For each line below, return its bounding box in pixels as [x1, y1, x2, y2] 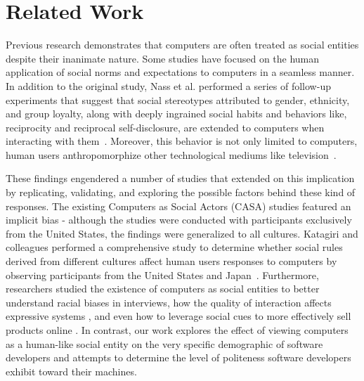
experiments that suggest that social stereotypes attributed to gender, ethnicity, [6, 92, 350, 107]
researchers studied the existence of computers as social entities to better [6, 281, 320, 296]
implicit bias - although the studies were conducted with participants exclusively [6, 212, 352, 227]
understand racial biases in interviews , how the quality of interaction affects [6, 295, 332, 309]
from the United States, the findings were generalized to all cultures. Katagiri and [6, 226, 358, 240]
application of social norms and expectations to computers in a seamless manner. [6, 65, 355, 79]
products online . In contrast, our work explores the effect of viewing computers [6, 323, 349, 337]
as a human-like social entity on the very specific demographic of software [6, 336, 323, 351]
